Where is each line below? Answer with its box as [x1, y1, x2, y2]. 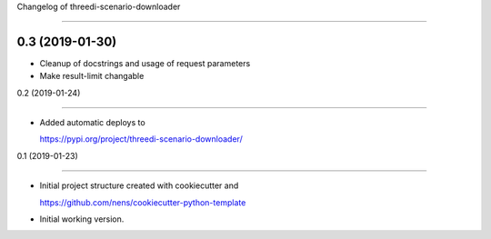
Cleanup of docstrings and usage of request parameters [39, 57, 251, 68]
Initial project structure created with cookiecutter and [39, 180, 239, 191]
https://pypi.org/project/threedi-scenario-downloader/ [39, 134, 243, 144]
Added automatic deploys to [39, 117, 145, 128]
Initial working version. [39, 214, 125, 224]
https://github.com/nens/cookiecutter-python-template [39, 196, 246, 208]
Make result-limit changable [39, 71, 145, 82]
